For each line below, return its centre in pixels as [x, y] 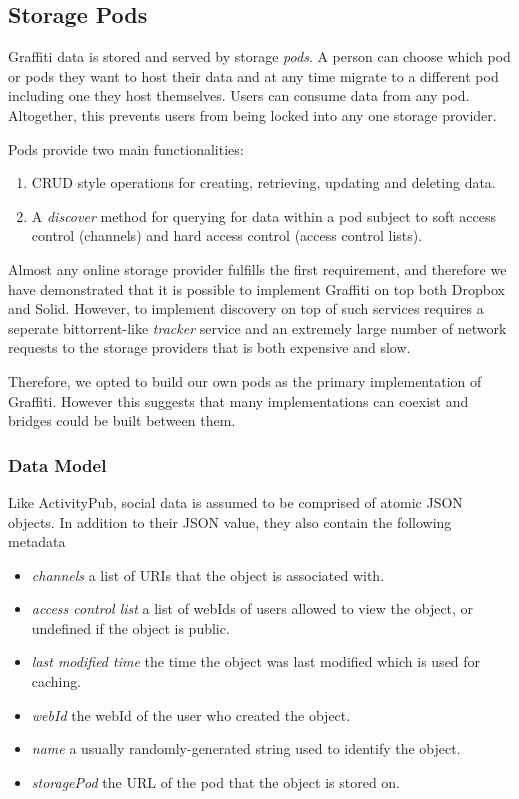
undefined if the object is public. [130, 627]
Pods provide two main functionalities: [126, 148]
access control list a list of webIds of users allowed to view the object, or [252, 608]
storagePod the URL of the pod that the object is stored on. [215, 781]
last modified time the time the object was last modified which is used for [256, 661]
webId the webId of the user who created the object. [191, 714]
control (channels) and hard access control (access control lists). [227, 235]
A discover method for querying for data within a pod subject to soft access [264, 215]
